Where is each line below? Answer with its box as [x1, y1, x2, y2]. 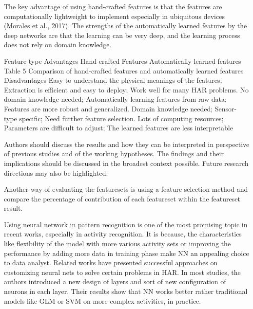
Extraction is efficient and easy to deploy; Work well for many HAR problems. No [4, 84, 249, 94]
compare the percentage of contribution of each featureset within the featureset [4, 193, 240, 203]
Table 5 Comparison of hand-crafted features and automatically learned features [4, 65, 244, 75]
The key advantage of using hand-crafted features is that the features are [4, 1, 222, 11]
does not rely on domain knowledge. [4, 39, 112, 50]
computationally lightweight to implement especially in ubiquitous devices [4, 11, 225, 21]
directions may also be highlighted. [4, 167, 108, 178]
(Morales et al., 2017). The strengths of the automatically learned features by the [4, 20, 247, 31]
